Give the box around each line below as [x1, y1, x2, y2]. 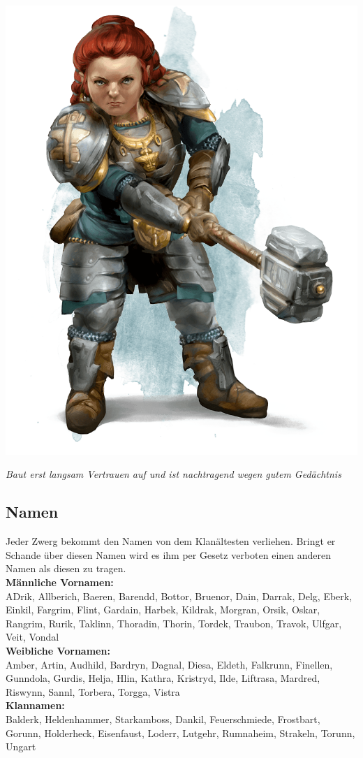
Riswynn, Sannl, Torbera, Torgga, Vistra [6, 684, 180, 699]
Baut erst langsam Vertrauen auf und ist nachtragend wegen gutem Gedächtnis [6, 467, 341, 481]
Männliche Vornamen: [6, 575, 114, 590]
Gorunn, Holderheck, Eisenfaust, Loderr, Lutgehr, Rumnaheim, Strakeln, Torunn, [6, 725, 355, 740]
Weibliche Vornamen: [6, 643, 110, 657]
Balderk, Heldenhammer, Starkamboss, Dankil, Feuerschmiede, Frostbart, [6, 711, 320, 726]
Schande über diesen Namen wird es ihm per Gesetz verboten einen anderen [6, 547, 332, 562]
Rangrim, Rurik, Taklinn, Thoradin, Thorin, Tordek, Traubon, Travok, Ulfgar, [6, 615, 342, 630]
